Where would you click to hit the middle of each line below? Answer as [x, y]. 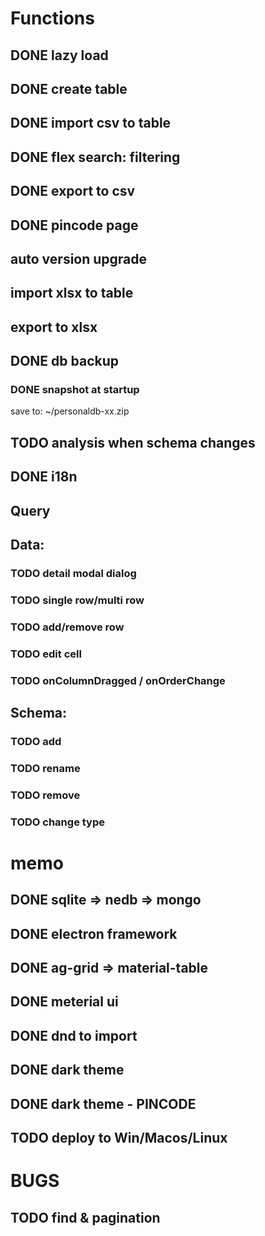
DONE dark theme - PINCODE [103, 1103]
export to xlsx [54, 327]
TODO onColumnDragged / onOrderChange [118, 680]
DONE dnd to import [74, 1035]
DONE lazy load [59, 55]
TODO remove [45, 795]
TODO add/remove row [67, 627]
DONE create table [69, 88]
